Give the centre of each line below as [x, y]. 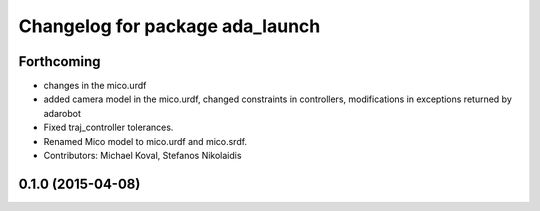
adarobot [62, 113]
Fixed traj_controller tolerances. [108, 127]
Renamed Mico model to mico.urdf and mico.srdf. [145, 141]
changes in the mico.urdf [95, 86]
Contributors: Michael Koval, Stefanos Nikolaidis [142, 156]
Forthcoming [59, 61]
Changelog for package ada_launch [169, 26]
